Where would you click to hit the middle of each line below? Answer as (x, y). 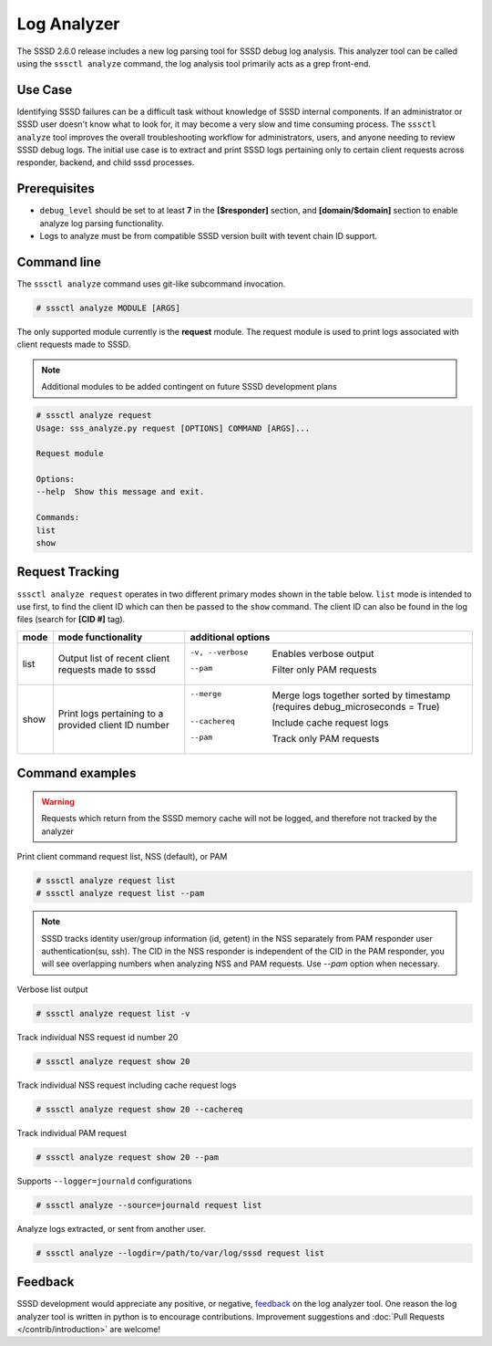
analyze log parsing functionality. (102, 223)
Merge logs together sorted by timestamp (361, 695)
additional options (230, 637)
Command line (59, 261)
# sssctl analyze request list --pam (120, 893)
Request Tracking (68, 572)
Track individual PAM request (72, 1132)
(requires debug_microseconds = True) (356, 706)
